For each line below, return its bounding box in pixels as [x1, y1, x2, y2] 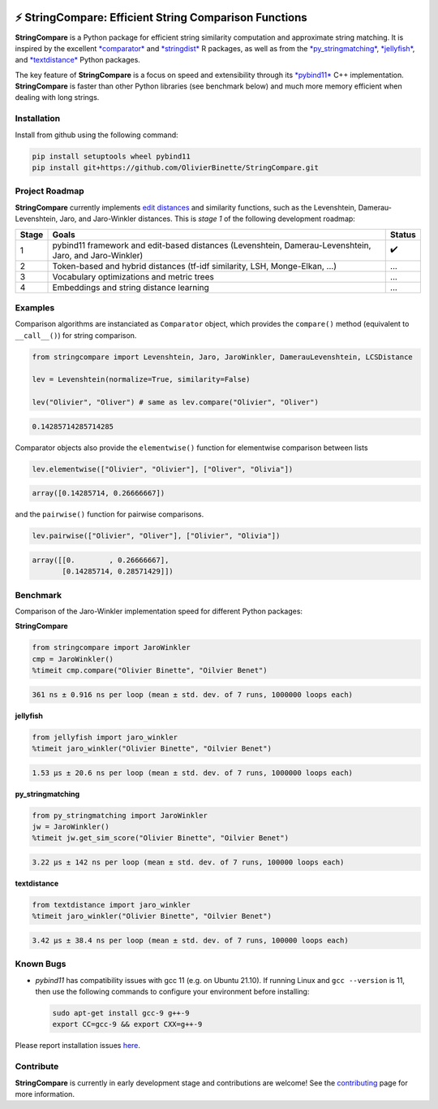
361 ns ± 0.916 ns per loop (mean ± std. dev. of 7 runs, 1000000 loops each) [32, 690, 353, 699]
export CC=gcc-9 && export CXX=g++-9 [52, 1020, 203, 1029]
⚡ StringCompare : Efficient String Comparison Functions [15, 11, 307, 24]
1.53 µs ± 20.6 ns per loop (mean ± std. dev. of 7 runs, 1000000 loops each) [32, 768, 353, 778]
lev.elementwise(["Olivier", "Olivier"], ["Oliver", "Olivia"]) [32, 464, 294, 474]
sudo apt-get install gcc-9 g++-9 [52, 1008, 190, 1018]
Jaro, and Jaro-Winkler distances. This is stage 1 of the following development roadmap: [59, 214, 356, 223]
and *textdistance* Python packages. [15, 55, 141, 65]
